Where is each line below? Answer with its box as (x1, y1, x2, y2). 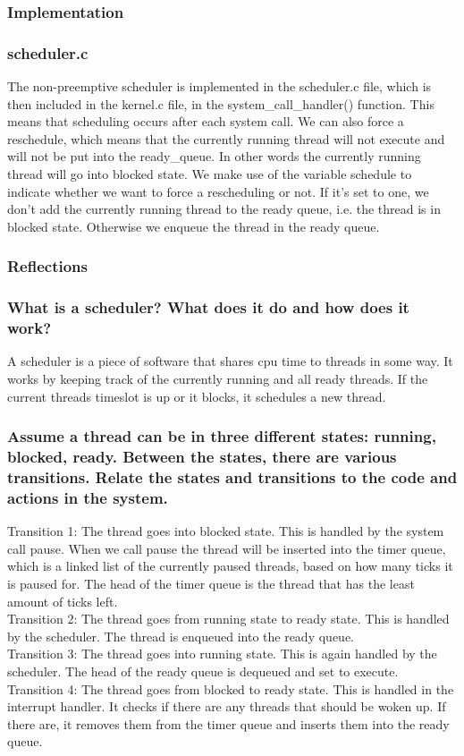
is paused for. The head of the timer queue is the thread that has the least (7, 573, 415, 592)
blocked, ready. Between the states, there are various (7, 446, 397, 468)
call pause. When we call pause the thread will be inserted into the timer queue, (7, 539, 446, 557)
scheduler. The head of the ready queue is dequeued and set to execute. (7, 661, 399, 680)
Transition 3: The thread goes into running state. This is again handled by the (7, 644, 437, 663)
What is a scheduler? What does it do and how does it (7, 296, 409, 319)
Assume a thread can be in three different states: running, (7, 425, 436, 447)
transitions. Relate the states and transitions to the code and (7, 465, 458, 488)
